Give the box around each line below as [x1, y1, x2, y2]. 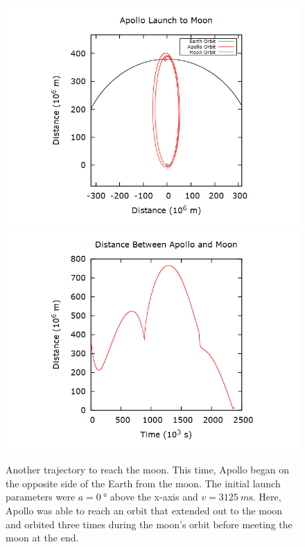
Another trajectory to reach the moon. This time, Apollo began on [6, 462, 289, 477]
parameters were [6, 489, 76, 504]
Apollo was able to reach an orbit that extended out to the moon [6, 503, 283, 517]
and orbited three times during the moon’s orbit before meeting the [6, 516, 293, 531]
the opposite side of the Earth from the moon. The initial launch [6, 476, 281, 490]
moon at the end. [6, 530, 79, 545]
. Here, [252, 489, 281, 504]
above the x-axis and [110, 489, 198, 504]
